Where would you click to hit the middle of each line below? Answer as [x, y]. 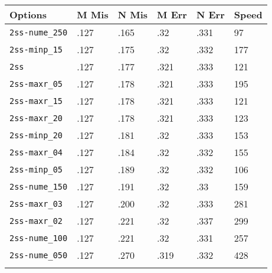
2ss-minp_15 [36, 49]
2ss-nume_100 [39, 238]
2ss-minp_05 [36, 169]
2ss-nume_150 [39, 186]
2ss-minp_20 [36, 135]
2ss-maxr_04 [36, 152]
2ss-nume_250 [39, 32]
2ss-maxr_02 [36, 221]
